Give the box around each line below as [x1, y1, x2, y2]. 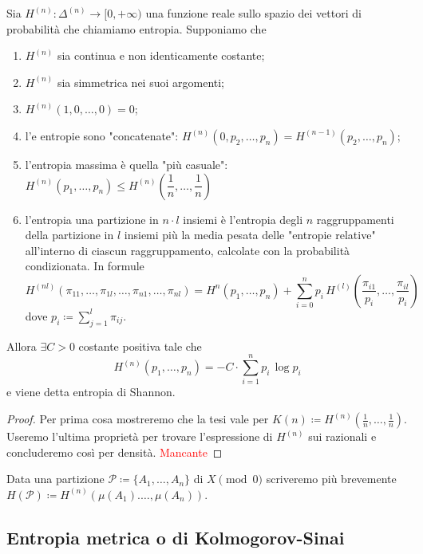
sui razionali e [308, 428, 377, 445]
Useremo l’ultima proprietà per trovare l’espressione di [6, 428, 273, 445]
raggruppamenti [316, 210, 394, 227]
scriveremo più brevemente [266, 470, 397, 487]
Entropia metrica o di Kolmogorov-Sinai [6, 525, 345, 549]
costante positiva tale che [78, 337, 202, 354]
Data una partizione [6, 470, 105, 487]
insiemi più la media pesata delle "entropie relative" [124, 226, 376, 243]
